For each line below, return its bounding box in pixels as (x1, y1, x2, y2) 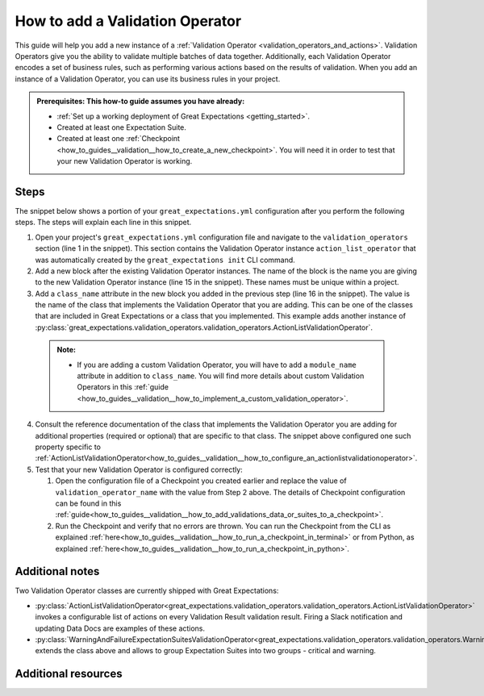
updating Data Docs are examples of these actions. (35, 623, 206, 633)
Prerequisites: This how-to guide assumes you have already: (36, 97, 245, 106)
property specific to (35, 442, 101, 452)
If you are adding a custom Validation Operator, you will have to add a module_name (77, 360, 357, 369)
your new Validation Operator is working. (56, 156, 193, 166)
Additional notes (15, 565, 100, 578)
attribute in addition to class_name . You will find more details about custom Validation (77, 371, 365, 381)
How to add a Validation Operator (15, 12, 242, 30)
